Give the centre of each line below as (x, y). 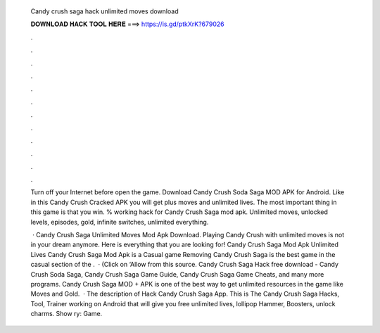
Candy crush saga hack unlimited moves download (104, 11)
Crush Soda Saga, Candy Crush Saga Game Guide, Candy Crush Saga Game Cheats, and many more (177, 274)
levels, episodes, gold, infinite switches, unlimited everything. (120, 222)
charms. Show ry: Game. (66, 314)
